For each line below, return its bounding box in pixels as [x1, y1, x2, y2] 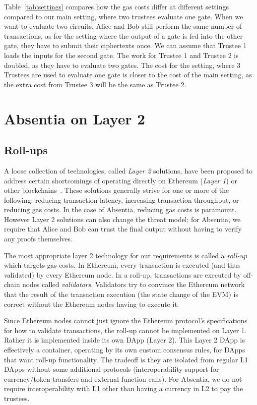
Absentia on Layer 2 [4, 108, 145, 128]
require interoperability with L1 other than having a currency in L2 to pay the [4, 383, 243, 394]
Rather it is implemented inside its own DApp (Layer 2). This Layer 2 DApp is [4, 335, 245, 345]
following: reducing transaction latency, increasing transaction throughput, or [4, 194, 239, 205]
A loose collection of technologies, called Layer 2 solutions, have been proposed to [4, 165, 253, 175]
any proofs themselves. [4, 233, 72, 244]
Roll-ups [4, 142, 48, 158]
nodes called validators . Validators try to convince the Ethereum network [22, 279, 245, 289]
